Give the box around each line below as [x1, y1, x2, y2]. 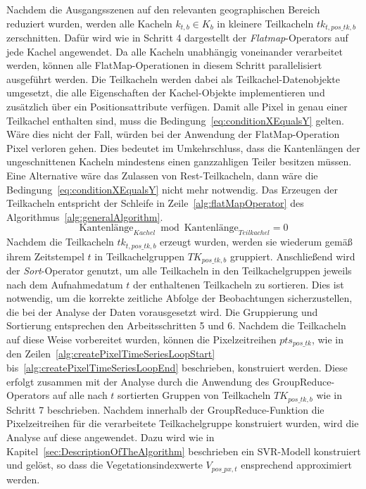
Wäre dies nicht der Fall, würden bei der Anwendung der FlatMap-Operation [6, 127, 340, 141]
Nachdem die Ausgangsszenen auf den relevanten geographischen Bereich [6, 2, 320, 16]
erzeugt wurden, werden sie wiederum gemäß [160, 234, 353, 249]
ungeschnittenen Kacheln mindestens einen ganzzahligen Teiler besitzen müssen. [6, 154, 352, 169]
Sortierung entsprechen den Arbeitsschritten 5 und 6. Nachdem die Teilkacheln [6, 318, 346, 333]
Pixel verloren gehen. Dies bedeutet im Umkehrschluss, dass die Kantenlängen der [6, 140, 360, 155]
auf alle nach [52, 388, 108, 402]
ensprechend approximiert [241, 457, 352, 472]
